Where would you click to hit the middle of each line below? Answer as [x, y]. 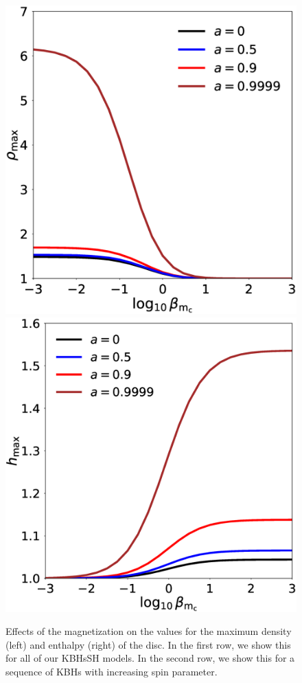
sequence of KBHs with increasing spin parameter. [112, 672]
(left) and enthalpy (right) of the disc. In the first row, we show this [148, 644]
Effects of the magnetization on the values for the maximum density [149, 631]
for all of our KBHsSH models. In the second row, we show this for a [150, 658]
